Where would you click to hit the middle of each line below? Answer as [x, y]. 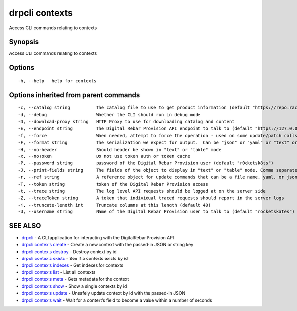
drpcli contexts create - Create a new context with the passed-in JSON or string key [107, 245]
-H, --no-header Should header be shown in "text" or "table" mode [120, 149]
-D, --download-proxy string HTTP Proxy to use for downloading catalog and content [126, 122]
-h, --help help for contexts [57, 81]
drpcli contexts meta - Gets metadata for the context [75, 279]
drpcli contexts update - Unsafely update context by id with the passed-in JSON [103, 293]
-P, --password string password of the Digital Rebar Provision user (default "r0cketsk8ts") [146, 163]
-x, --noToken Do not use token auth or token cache [104, 156]
